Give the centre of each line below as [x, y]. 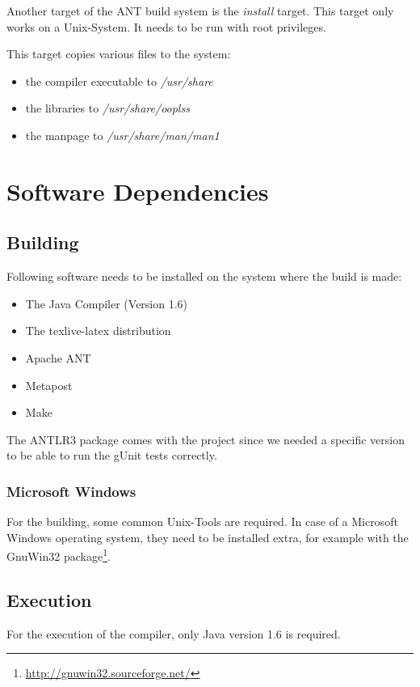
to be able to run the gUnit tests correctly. [112, 455]
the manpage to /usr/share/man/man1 [122, 135]
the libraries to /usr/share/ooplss [107, 108]
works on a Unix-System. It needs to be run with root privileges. [166, 26]
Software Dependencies [138, 191]
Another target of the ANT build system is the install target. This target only [200, 11]
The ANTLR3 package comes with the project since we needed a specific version [206, 439]
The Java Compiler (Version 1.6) [107, 303]
